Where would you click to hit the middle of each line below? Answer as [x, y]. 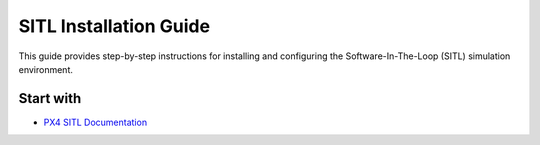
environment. [46, 69]
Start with [50, 98]
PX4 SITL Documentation [95, 122]
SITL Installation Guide [114, 26]
